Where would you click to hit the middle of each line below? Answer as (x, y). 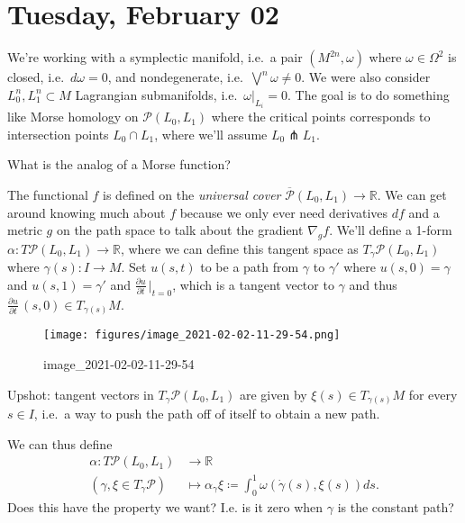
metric (25, 230)
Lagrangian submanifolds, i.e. (156, 94)
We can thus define (60, 443)
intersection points (58, 134)
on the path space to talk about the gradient (180, 230)
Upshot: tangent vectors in (81, 394)
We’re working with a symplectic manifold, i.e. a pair (155, 57)
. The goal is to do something (368, 94)
